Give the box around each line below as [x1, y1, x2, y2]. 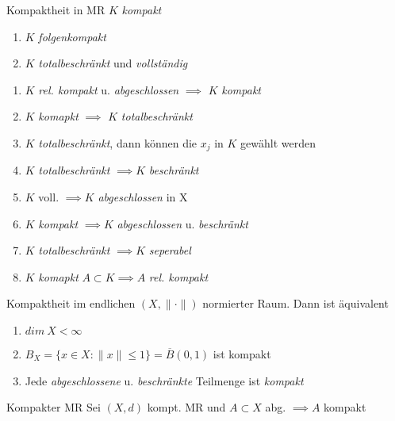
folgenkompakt [38, 28, 106, 44]
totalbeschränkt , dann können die [38, 134, 197, 151]
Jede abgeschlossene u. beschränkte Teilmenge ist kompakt [25, 372, 304, 388]
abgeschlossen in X [98, 189, 188, 205]
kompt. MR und [147, 399, 226, 415]
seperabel [148, 242, 191, 258]
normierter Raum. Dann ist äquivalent [202, 295, 389, 312]
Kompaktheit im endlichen [6, 295, 136, 312]
